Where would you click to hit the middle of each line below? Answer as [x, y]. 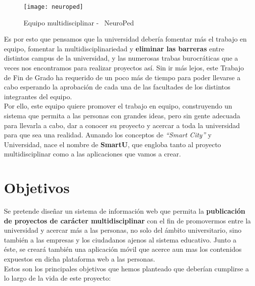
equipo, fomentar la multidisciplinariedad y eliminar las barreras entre [114, 48]
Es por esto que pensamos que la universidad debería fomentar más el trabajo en [126, 39]
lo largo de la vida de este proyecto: [57, 278]
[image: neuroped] [53, 7]
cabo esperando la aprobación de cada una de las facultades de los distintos [117, 87]
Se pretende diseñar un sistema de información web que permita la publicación [125, 211]
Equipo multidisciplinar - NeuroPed [79, 22]
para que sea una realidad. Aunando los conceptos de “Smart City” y [108, 135]
